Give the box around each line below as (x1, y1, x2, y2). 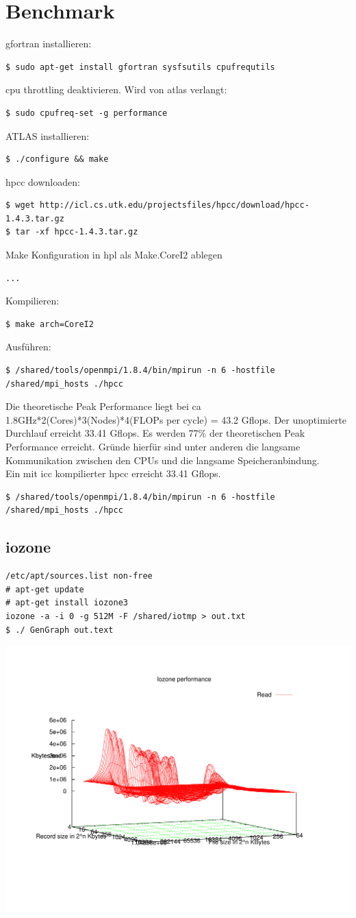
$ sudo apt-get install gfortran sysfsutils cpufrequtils (5, 62, 275, 72)
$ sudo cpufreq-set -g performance (5, 108, 168, 118)
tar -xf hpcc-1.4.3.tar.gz (15, 227, 138, 237)
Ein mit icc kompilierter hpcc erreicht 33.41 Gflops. (5, 466, 221, 481)
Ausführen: (5, 339, 51, 354)
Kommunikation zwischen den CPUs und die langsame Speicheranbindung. (5, 452, 320, 467)
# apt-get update (5, 584, 84, 594)
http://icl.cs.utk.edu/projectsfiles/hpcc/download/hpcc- (40, 200, 309, 210)
